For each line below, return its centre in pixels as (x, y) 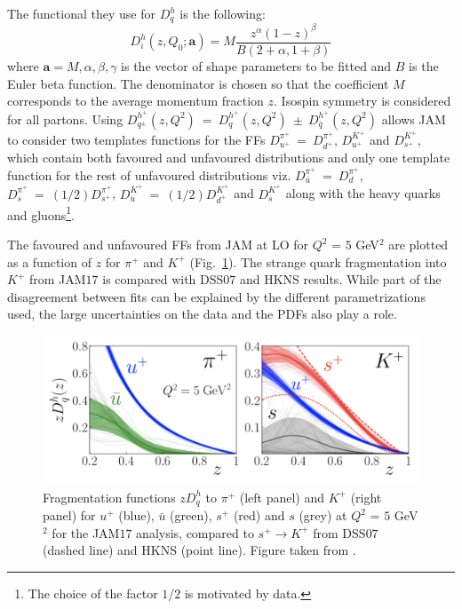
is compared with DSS (163, 279)
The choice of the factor (93, 593)
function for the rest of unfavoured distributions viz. (149, 174)
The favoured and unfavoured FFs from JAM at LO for (158, 245)
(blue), (136, 515)
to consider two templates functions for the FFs (136, 139)
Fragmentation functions (109, 497)
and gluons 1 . (41, 213)
